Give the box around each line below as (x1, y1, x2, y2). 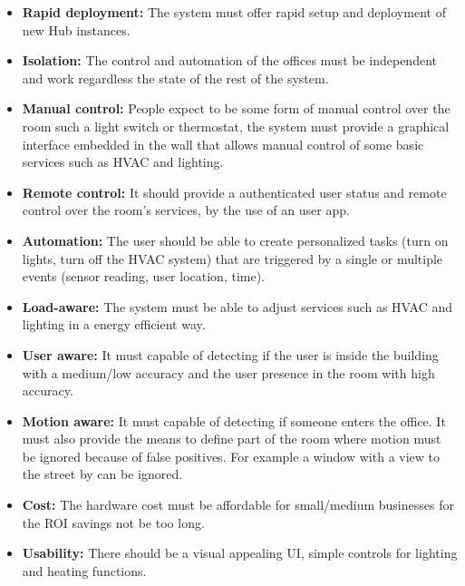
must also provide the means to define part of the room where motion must (22, 429, 441, 448)
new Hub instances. (22, 20, 131, 39)
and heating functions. (22, 561, 147, 580)
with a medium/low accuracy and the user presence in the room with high (22, 363, 435, 382)
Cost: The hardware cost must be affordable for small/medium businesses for (22, 495, 454, 514)
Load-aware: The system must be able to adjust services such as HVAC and (22, 297, 453, 316)
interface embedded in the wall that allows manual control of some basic (22, 134, 424, 153)
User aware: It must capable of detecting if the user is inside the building (22, 345, 439, 364)
